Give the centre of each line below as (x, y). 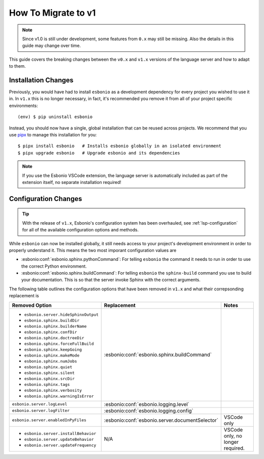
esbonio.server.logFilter (41, 411)
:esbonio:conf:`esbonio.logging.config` (149, 410)
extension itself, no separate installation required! (72, 182)
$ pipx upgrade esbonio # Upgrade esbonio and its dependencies (99, 153)
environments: (23, 105)
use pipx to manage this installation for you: (53, 134)
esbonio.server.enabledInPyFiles (49, 420)
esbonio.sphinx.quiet (48, 367)
